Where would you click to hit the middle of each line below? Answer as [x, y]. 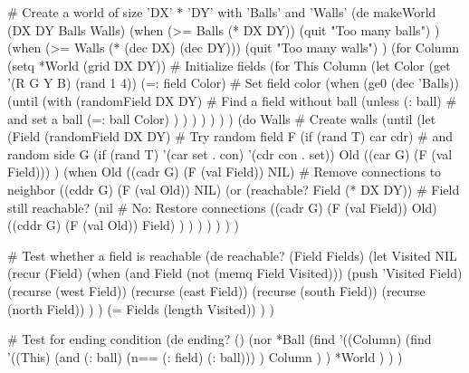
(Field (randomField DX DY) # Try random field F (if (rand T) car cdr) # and [230, 136]
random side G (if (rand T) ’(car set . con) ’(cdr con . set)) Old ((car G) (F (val [230, 153]
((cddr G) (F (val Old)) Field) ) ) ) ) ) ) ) [124, 225]
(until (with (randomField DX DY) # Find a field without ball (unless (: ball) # [232, 100]
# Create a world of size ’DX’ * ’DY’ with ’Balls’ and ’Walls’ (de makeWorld [222, 12]
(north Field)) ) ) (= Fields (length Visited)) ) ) [141, 308]
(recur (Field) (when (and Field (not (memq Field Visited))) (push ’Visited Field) [235, 273]
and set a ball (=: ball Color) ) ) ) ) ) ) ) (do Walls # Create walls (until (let [222, 118]
